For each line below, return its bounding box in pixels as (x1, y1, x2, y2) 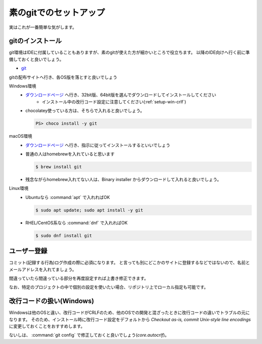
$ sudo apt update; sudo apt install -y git (35, 207, 143, 213)
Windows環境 (9, 83, 36, 89)
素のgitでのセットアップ (9, 7, 105, 18)
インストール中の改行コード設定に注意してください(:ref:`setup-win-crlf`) (42, 98, 186, 104)
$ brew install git (35, 164, 82, 169)
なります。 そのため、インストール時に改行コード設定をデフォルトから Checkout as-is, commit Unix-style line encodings (9, 316, 251, 322)
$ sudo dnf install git (35, 233, 92, 238)
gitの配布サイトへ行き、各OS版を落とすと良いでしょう (9, 74, 117, 80)
